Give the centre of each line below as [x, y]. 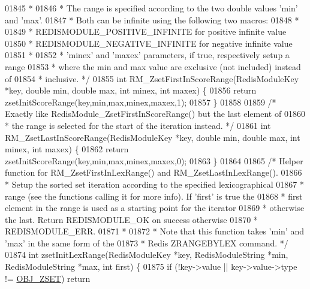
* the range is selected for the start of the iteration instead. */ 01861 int [138, 125]
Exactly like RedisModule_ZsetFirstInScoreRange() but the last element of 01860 [155, 114]
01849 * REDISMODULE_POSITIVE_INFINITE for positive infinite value [146, 31]
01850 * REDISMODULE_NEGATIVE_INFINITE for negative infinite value [149, 43]
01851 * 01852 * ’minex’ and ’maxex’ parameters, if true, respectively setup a [147, 55]
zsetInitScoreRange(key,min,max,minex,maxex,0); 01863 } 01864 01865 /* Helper [154, 160]
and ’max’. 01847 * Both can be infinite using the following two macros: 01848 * [152, 19]
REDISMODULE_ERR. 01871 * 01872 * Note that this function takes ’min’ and [154, 231]
